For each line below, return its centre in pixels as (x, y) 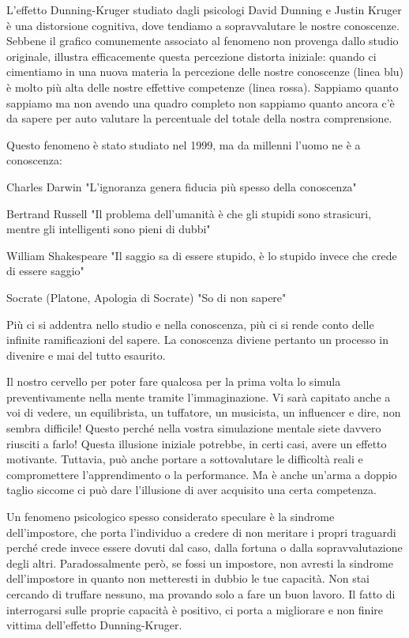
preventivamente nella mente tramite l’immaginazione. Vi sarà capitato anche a (199, 396)
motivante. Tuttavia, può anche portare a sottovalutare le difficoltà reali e (185, 459)
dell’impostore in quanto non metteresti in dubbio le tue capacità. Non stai (188, 578)
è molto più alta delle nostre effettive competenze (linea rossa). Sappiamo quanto (203, 87)
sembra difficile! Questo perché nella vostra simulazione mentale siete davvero (194, 428)
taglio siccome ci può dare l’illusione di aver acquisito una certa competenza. (191, 490)
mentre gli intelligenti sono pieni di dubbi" (109, 229)
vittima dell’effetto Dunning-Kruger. (94, 625)
